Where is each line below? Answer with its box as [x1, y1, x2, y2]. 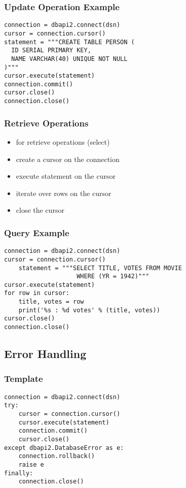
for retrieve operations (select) [16, 137, 110, 147]
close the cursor [16, 205, 64, 215]
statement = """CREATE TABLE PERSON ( [4, 38, 135, 46]
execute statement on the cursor [16, 171, 116, 181]
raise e [18, 461, 44, 468]
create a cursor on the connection [16, 153, 120, 164]
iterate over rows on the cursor [16, 187, 111, 198]
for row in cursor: [4, 289, 69, 297]
